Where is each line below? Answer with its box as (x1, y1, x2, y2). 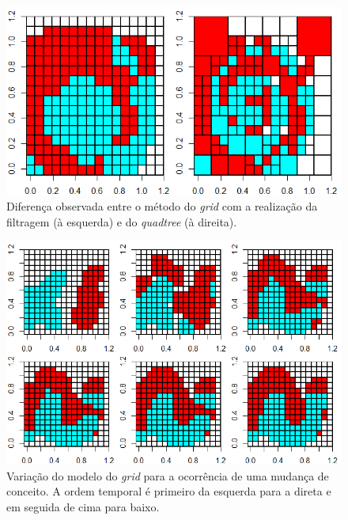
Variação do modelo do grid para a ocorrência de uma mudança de (6, 467, 329, 484)
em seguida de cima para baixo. (6, 498, 160, 514)
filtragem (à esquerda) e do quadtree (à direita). (6, 213, 237, 230)
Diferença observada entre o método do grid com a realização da (6, 198, 318, 214)
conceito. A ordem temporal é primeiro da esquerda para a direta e (6, 483, 331, 499)
